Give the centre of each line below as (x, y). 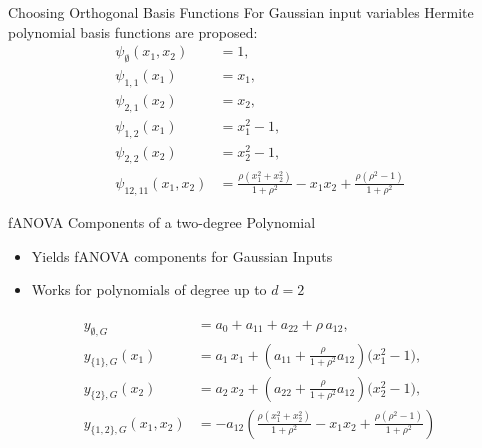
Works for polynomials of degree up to (149, 289)
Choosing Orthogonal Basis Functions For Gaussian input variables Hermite (241, 12)
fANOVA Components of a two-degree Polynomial (162, 221)
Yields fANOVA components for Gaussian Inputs (182, 255)
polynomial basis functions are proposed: (133, 31)
